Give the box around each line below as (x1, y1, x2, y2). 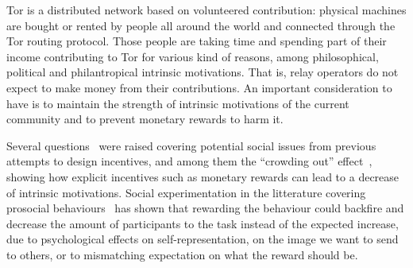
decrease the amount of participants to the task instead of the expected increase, (6, 215, 399, 231)
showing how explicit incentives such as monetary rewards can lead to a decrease (6, 168, 399, 184)
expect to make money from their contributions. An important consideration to (6, 79, 392, 95)
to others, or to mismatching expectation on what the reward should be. (6, 246, 358, 262)
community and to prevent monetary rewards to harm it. (6, 111, 284, 127)
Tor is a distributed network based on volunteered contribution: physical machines (6, 2, 407, 17)
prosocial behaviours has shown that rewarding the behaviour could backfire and (6, 200, 404, 216)
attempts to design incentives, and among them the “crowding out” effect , (6, 153, 372, 169)
